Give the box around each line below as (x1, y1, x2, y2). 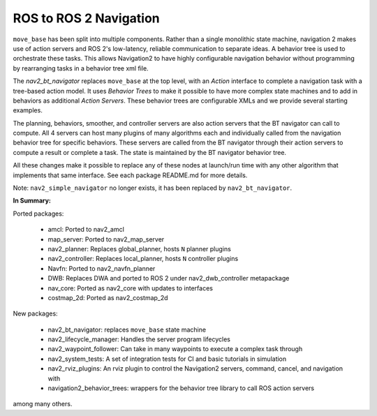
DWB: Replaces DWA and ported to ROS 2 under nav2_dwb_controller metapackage (47, 274, 290, 283)
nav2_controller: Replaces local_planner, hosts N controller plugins (47, 255, 239, 263)
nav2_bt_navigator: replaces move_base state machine (47, 325, 206, 334)
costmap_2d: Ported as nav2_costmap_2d (47, 293, 168, 302)
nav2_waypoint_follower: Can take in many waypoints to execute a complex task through (47, 345, 303, 353)
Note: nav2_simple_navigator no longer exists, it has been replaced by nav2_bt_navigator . (13, 184, 293, 192)
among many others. (13, 400, 73, 408)
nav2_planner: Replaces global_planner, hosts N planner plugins (47, 244, 232, 253)
